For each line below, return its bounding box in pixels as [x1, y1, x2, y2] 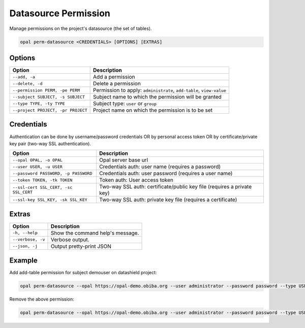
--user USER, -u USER [12, 164, 63, 170]
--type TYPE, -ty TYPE [12, 101, 66, 106]
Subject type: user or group [93, 100, 157, 107]
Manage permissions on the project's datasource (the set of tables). [9, 25, 152, 31]
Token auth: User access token [99, 177, 174, 184]
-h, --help [12, 230, 38, 236]
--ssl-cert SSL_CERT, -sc [12, 185, 73, 190]
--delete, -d [12, 81, 43, 86]
